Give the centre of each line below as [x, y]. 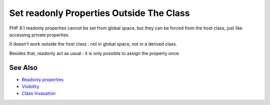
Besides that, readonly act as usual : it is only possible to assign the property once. [94, 53]
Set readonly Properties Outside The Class [99, 13]
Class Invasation [39, 93]
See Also [23, 67]
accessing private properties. [39, 34]
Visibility [30, 86]
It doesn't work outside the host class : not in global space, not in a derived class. [93, 44]
